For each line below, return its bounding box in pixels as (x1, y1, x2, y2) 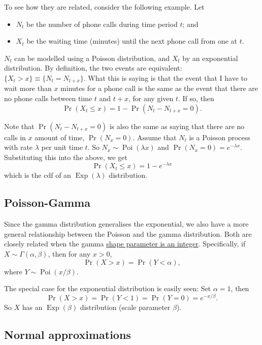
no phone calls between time (4, 93, 92, 104)
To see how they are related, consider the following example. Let (4, 2, 205, 12)
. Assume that (133, 132, 177, 142)
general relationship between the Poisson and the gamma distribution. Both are (4, 228, 252, 239)
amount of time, (35, 132, 85, 142)
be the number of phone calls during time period (26, 18, 178, 29)
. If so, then (178, 93, 214, 104)
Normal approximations (4, 326, 131, 342)
